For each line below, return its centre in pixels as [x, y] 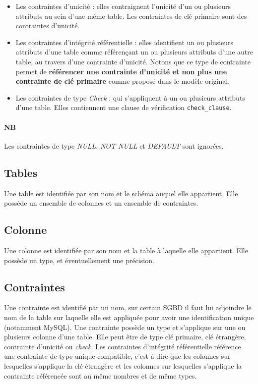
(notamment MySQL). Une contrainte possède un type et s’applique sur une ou [125, 327]
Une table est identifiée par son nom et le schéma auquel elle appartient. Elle [121, 193]
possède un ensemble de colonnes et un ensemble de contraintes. [101, 203]
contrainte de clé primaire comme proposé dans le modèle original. [123, 81]
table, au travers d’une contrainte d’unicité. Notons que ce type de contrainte [133, 61]
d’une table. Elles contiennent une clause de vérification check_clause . [124, 107]
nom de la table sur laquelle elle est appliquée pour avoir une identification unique [129, 317]
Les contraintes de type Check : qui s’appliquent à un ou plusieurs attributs [130, 97]
